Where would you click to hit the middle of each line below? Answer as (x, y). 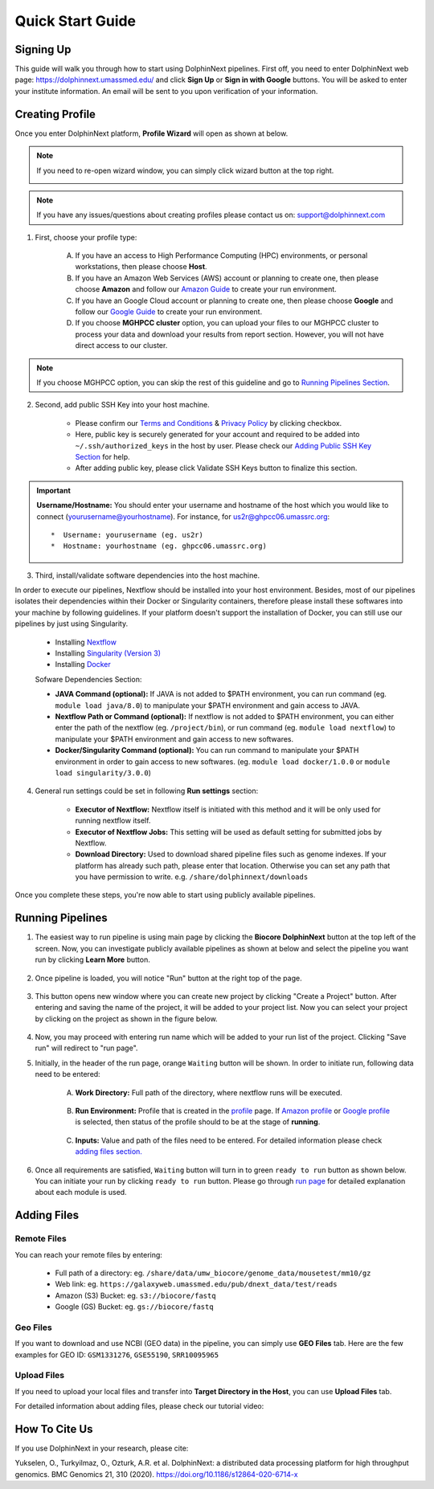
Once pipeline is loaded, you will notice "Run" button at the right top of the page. (168, 978)
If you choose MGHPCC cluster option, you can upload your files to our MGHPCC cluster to (227, 323)
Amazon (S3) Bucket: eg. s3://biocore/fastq (135, 1295)
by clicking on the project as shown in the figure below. (126, 1019)
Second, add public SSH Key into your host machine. (123, 405)
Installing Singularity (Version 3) (108, 653)
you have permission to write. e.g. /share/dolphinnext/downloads (192, 877)
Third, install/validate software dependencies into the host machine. (147, 575)
